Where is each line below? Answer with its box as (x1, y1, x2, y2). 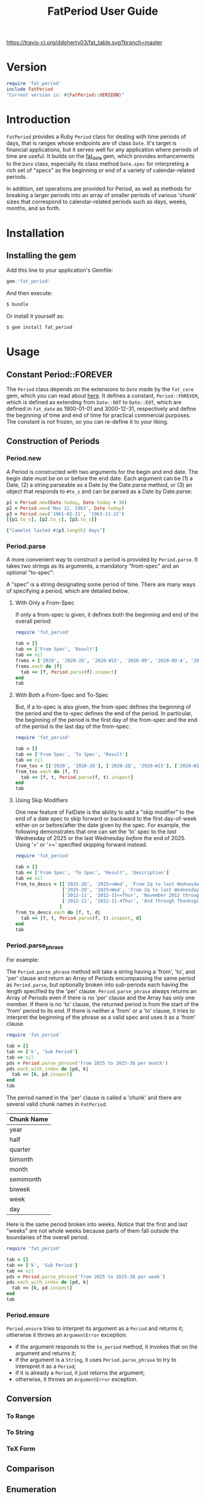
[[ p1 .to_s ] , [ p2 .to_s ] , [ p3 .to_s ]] (6, 516, 97, 523)
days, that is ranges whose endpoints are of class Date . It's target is (6, 139, 177, 146)
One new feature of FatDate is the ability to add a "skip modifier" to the (15, 808, 195, 816)
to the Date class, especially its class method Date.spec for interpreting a (6, 160, 189, 168)
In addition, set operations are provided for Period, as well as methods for (6, 185, 192, 192)
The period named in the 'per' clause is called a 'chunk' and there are (6, 1094, 182, 1102)
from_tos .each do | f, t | (15, 768, 79, 775)
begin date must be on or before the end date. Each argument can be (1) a (6, 475, 193, 482)
